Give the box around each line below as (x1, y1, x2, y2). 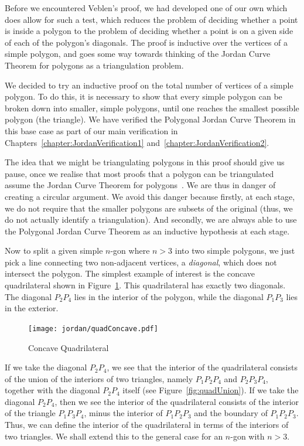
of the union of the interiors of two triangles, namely (5, 372, 193, 384)
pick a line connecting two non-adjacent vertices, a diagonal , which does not (5, 256, 277, 268)
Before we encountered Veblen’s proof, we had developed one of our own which (5, 2, 288, 13)
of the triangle (5, 407, 56, 419)
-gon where (110, 244, 150, 257)
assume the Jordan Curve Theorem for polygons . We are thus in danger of (5, 179, 276, 191)
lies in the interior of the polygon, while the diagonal (74, 290, 264, 302)
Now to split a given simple (5, 244, 103, 257)
